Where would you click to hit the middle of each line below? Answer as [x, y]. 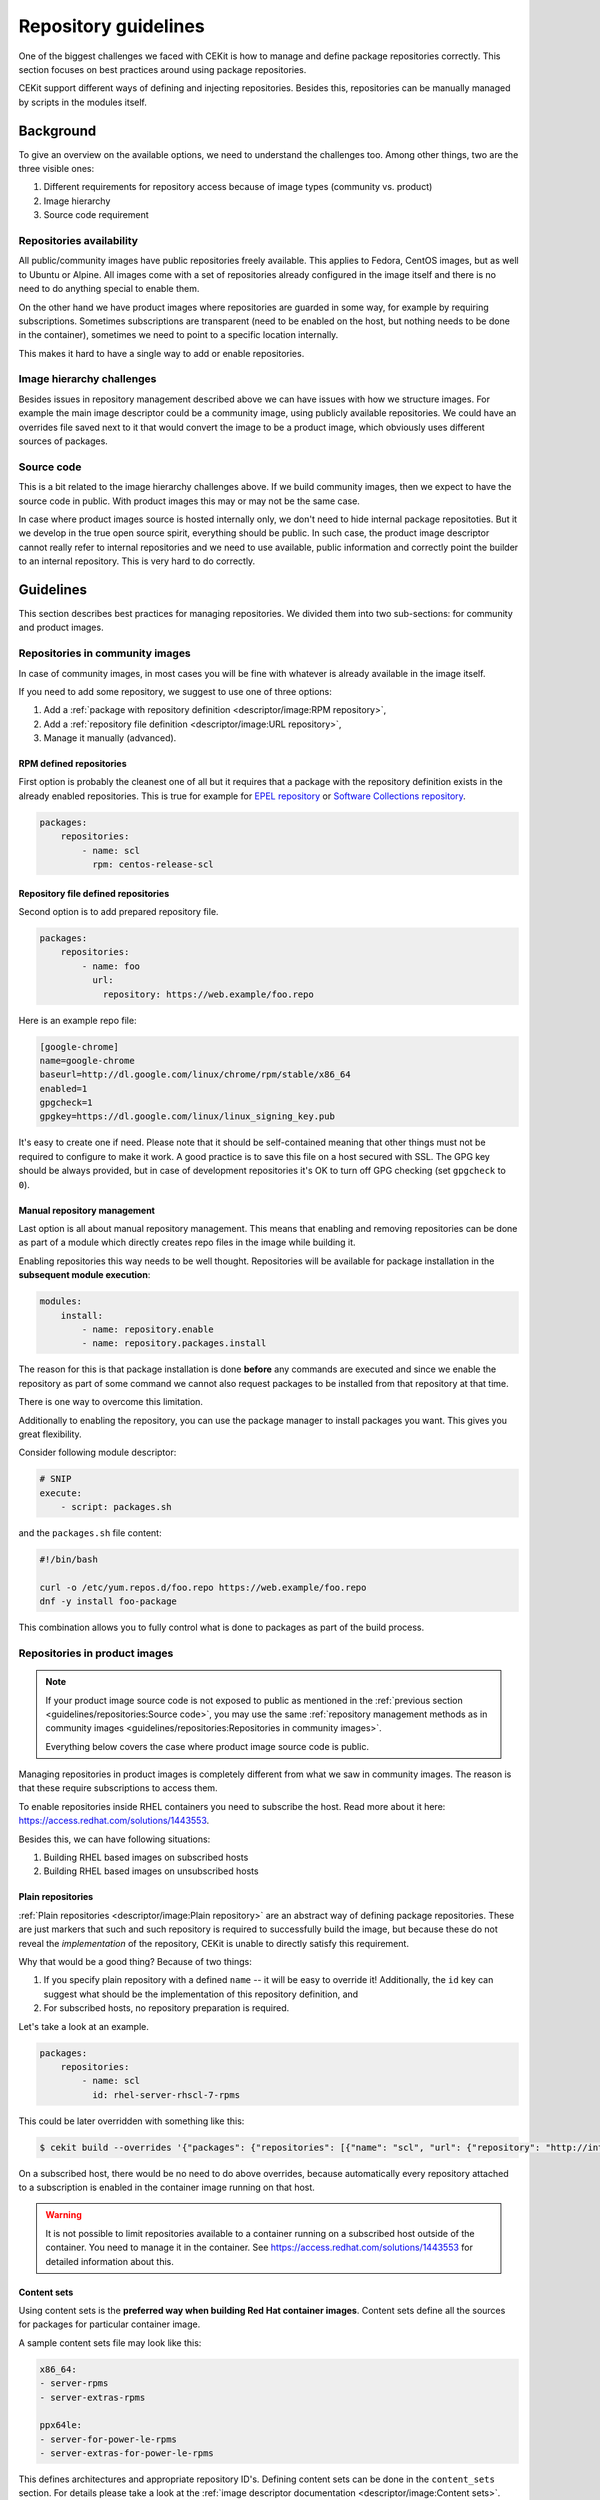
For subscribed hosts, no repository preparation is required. [166, 2008]
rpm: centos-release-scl [152, 864]
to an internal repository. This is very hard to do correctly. [137, 561]
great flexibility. [50, 1434]
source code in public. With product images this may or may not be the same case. [189, 501]
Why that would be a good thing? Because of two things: [135, 1961]
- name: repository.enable [147, 1329]
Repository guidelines [111, 26]
